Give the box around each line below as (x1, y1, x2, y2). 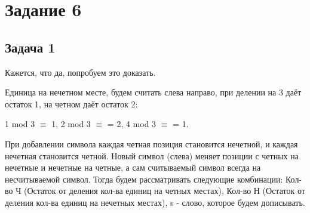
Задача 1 (5, 38, 56, 56)
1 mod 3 (5, 118, 35, 130)
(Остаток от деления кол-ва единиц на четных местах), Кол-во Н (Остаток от (23, 184, 305, 197)
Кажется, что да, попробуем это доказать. (5, 66, 156, 78)
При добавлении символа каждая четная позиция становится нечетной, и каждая (5, 137, 298, 150)
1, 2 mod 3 (51, 118, 91, 130)
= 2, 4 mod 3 (107, 118, 156, 130)
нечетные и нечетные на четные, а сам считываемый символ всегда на (5, 161, 261, 174)
